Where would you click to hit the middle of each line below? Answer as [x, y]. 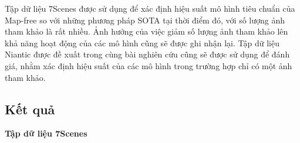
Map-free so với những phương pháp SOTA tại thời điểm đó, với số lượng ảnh [145, 20]
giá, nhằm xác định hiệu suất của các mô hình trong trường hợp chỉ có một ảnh [149, 65]
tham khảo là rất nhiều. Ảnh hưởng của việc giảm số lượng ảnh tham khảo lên [146, 31]
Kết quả [30, 109]
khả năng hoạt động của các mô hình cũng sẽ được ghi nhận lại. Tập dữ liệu [142, 42]
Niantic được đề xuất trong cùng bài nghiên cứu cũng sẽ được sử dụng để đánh [147, 54]
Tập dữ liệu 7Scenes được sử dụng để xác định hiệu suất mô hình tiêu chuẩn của [150, 8]
